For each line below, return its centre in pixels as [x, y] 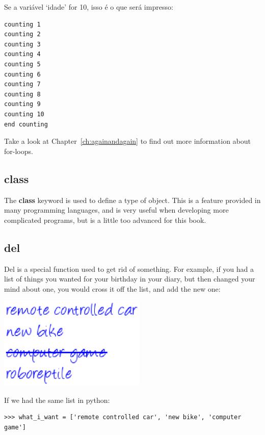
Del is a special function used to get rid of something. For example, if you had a [129, 268]
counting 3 [22, 44]
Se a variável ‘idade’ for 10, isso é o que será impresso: [89, 7]
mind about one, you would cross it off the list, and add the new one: [112, 288]
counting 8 [22, 94]
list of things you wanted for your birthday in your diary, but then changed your [130, 279]
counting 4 [22, 54]
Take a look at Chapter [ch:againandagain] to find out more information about [127, 141]
